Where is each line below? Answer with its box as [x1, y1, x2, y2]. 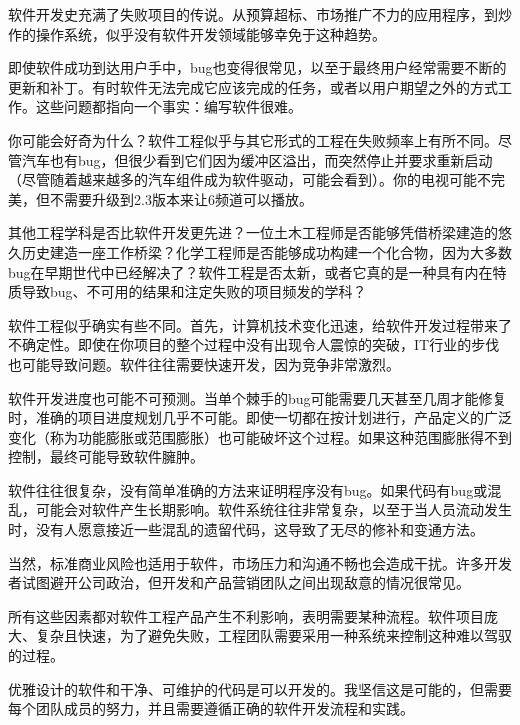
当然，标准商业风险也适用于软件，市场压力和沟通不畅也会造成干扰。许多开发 [8, 552, 512, 573]
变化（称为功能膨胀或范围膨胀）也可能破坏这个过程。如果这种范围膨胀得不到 [8, 426, 512, 447]
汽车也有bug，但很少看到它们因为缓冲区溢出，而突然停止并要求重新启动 [21, 149, 493, 170]
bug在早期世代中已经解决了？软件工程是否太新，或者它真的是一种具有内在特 [8, 261, 507, 282]
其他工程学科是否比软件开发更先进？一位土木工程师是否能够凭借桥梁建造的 [8, 222, 498, 243]
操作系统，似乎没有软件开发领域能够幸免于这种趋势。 [35, 23, 386, 44]
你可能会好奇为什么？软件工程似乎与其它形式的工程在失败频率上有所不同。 [8, 129, 498, 150]
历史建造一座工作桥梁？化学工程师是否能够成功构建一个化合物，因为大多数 [21, 241, 512, 262]
